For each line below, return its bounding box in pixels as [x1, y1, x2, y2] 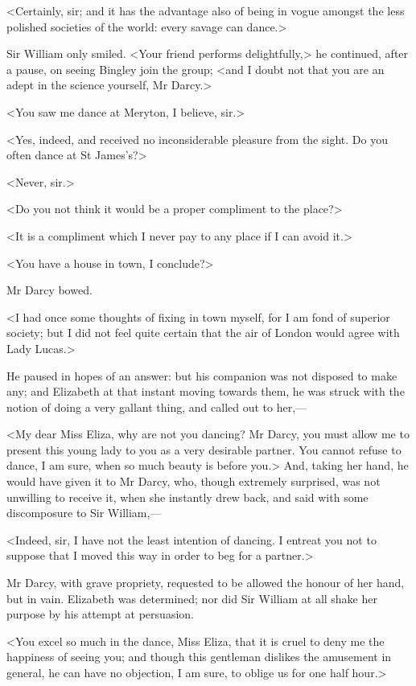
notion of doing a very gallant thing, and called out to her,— [6, 398, 307, 415]
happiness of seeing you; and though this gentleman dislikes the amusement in [6, 648, 392, 665]
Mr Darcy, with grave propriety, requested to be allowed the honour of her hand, [6, 574, 405, 591]
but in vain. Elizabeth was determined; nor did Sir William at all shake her [6, 589, 377, 606]
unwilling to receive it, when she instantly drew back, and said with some [6, 488, 369, 505]
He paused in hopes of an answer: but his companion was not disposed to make [6, 367, 397, 384]
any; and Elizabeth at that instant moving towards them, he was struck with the [6, 383, 405, 400]
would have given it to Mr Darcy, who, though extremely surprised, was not [6, 473, 381, 490]
